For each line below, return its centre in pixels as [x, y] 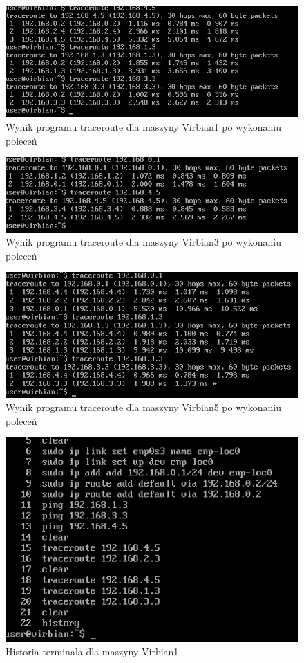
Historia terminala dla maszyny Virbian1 [92, 652]
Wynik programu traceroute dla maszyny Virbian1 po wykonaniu [143, 126]
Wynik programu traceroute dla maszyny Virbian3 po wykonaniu [143, 242]
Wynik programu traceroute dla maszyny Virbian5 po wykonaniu [143, 407]
